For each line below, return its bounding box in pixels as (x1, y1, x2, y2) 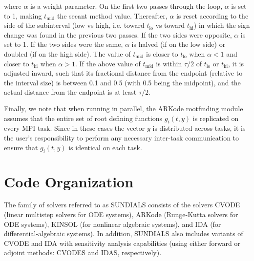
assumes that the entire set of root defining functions (4, 113, 163, 123)
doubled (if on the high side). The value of (4, 48, 131, 59)
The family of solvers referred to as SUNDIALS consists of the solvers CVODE (4, 200, 240, 210)
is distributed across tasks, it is (152, 123, 246, 133)
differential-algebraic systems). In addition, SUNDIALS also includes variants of (4, 228, 243, 239)
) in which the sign (193, 20, 250, 30)
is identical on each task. (68, 142, 142, 152)
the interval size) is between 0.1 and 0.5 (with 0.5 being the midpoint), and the (4, 77, 241, 87)
